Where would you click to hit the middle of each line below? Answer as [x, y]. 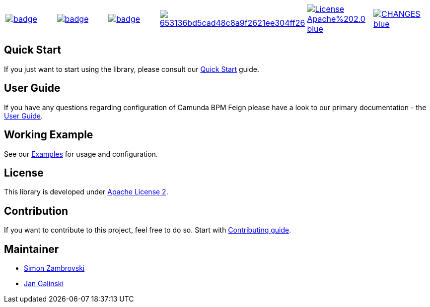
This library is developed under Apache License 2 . [86, 192]
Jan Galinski [44, 284]
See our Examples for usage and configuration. [81, 154]
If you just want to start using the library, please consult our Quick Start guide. [132, 69]
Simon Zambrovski [54, 268]
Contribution [36, 211]
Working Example [49, 135]
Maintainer [32, 249]
